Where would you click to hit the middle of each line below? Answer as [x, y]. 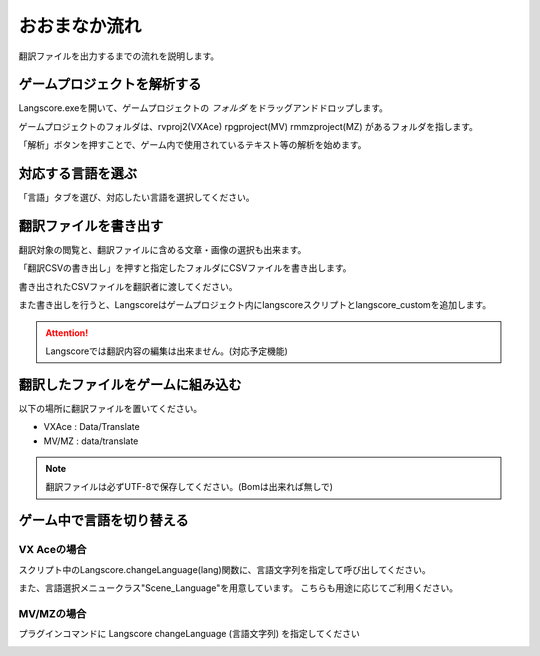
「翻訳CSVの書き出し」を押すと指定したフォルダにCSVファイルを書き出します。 [185, 268]
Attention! [67, 332]
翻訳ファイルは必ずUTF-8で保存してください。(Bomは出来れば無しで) [189, 487]
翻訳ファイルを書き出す [91, 225]
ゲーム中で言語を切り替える [103, 520]
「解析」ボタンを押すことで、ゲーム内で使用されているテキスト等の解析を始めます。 [192, 145]
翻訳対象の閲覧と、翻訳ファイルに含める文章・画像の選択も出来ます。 [162, 250]
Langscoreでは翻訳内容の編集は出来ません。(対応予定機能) [167, 351]
